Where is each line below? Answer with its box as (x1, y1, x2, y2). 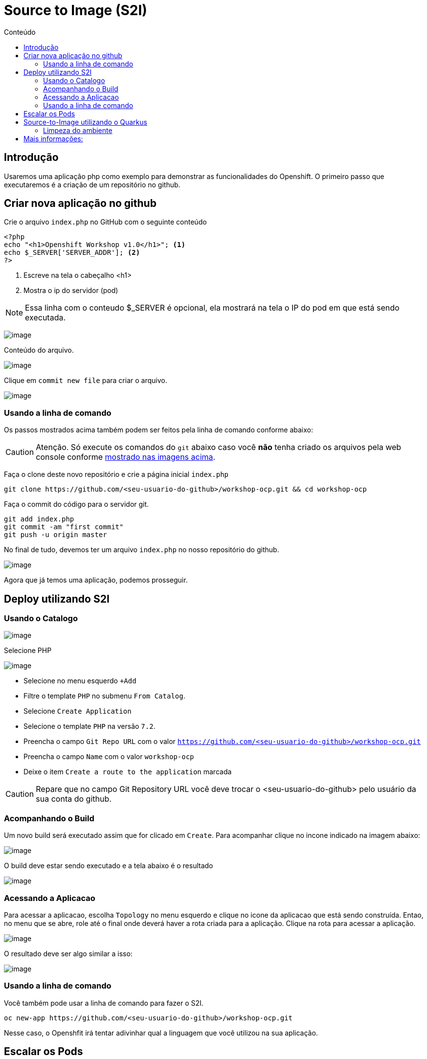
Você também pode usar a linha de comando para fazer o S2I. (4, 998, 203, 1007)
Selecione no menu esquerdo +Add (23, 676, 136, 685)
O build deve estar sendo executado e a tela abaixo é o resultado (4, 861, 213, 870)
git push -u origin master (4, 531, 107, 539)
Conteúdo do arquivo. (4, 346, 74, 355)
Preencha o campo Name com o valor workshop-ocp (23, 752, 194, 761)
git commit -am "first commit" (4, 523, 124, 531)
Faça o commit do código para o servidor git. (4, 500, 149, 509)
